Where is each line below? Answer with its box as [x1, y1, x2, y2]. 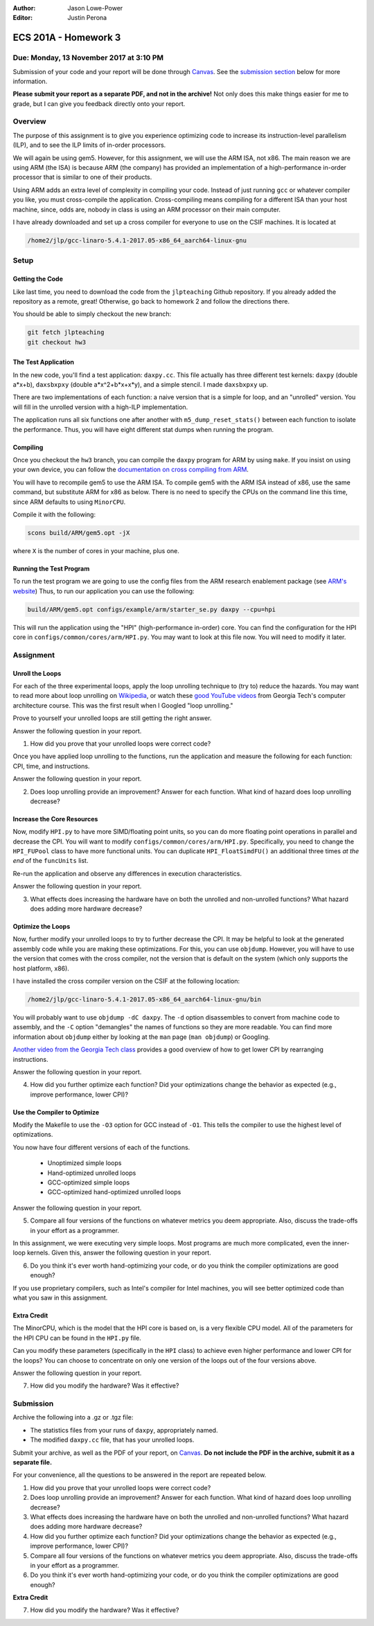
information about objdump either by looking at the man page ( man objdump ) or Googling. [12, 1033, 270, 1041]
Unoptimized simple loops [47, 1159, 122, 1167]
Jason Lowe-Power [67, 4, 123, 12]
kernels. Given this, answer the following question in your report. [26, 1248, 211, 1257]
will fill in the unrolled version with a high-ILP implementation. [12, 403, 188, 411]
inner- [332, 1239, 350, 1247]
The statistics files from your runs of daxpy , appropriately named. [30, 1426, 218, 1434]
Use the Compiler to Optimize [12, 1108, 100, 1116]
